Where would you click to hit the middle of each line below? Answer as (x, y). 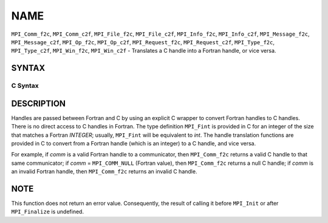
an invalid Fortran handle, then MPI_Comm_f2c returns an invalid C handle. (104, 171)
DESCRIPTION (39, 103)
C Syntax (25, 86)
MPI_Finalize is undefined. (48, 211)
